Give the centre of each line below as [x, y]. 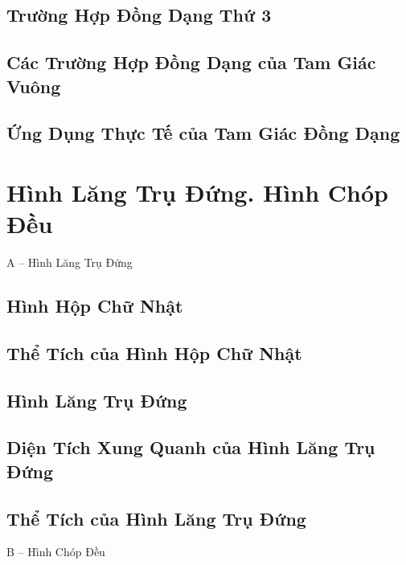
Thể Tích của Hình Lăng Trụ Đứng [156, 518]
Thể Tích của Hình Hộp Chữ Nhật [154, 352]
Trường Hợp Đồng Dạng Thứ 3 [139, 15]
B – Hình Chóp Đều [56, 552]
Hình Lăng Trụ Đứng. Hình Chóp [197, 192]
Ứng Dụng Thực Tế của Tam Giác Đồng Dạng [203, 133]
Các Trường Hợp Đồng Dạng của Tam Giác [191, 62]
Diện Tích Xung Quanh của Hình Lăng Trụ [191, 447]
